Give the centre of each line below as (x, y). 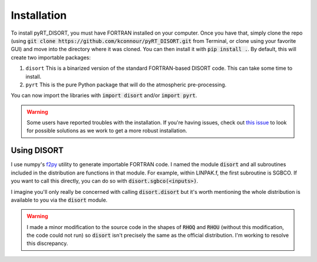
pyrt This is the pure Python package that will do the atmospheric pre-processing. (126, 85)
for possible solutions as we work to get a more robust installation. (107, 131)
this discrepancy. (47, 243)
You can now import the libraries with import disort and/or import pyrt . (104, 95)
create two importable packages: (51, 57)
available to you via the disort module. (59, 200)
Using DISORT (37, 151)
